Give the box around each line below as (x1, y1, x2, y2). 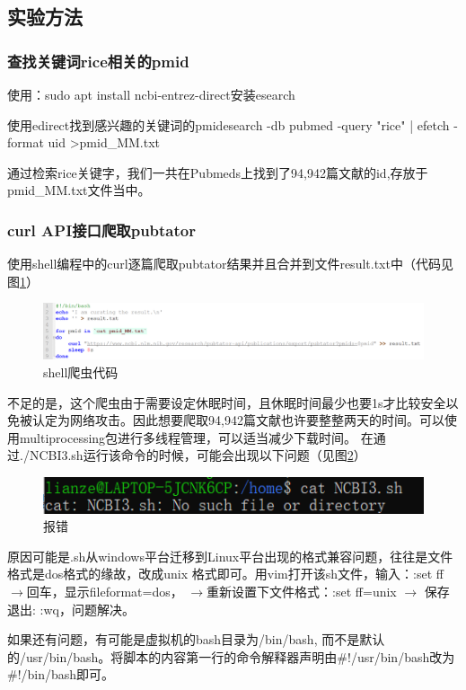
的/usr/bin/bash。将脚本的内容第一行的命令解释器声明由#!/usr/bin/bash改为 (7, 647, 455, 666)
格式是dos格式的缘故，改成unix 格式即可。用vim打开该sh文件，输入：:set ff (7, 564, 444, 583)
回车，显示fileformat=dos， (26, 582, 183, 601)
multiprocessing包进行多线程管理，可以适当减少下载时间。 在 (19, 428, 374, 447)
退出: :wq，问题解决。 (7, 599, 135, 618)
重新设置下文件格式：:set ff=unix (207, 582, 397, 601)
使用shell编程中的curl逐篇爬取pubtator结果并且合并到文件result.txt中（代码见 (7, 254, 453, 273)
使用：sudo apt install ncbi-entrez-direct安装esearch (7, 85, 295, 103)
